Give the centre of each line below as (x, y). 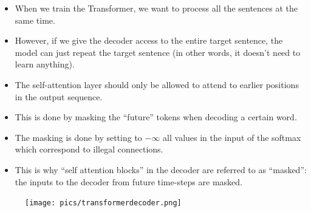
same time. (35, 20)
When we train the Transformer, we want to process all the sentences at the (156, 8)
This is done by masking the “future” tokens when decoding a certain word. (156, 117)
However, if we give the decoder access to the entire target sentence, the (149, 40)
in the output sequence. (59, 96)
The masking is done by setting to (78, 137)
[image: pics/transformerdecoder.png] (103, 203)
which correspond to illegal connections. (89, 149)
